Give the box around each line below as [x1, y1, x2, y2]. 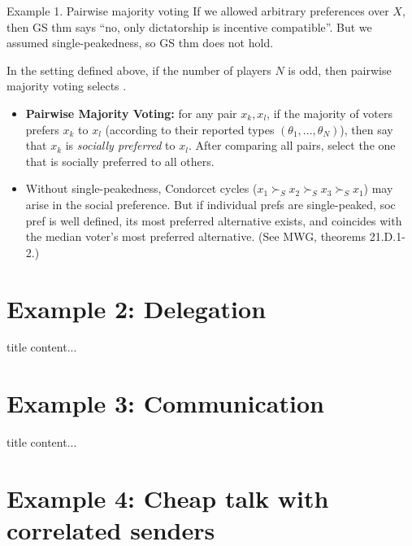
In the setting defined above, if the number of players [7, 61, 271, 78]
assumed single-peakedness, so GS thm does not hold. [7, 34, 274, 51]
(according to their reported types [105, 120, 275, 138]
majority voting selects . [7, 77, 127, 94]
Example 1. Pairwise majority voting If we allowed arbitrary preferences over [7, 2, 389, 19]
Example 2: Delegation [7, 291, 267, 325]
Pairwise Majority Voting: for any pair [25, 104, 237, 121]
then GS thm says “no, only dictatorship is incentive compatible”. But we [7, 18, 372, 35]
